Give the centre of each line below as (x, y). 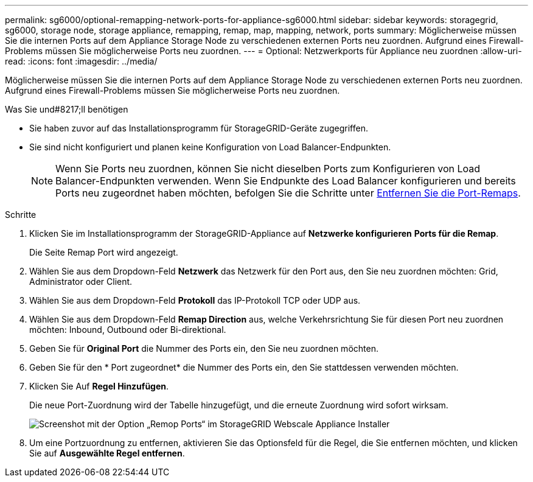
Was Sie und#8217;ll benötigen (67, 109)
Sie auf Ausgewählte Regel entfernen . (107, 453)
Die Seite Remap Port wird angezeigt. (104, 252)
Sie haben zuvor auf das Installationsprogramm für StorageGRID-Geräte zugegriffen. (199, 128)
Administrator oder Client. (81, 281)
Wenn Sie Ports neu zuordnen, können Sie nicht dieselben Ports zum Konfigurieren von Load (268, 169)
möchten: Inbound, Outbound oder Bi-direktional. (128, 330)
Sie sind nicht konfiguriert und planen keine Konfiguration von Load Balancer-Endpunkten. (210, 147)
